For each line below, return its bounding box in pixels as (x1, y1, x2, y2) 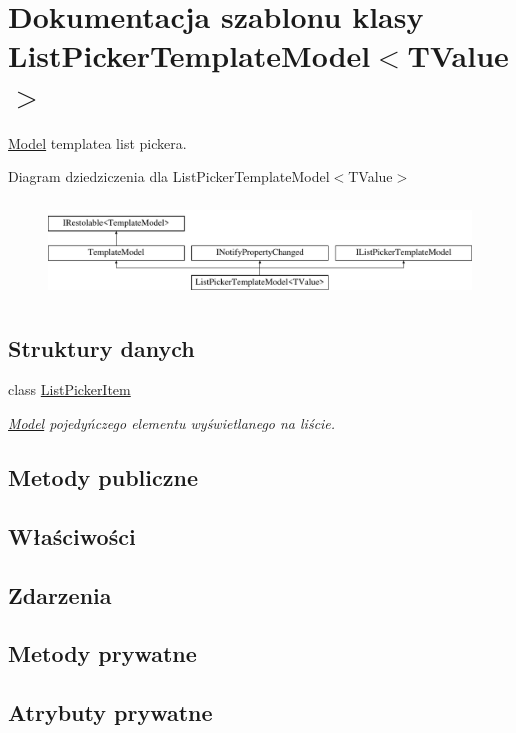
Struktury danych (8, 332, 195, 363)
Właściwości (8, 520, 136, 551)
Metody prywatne (8, 638, 197, 669)
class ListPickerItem (8, 379, 131, 400)
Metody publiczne (8, 461, 198, 492)
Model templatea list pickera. (8, 132, 187, 153)
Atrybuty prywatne (8, 697, 213, 728)
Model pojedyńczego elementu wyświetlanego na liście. (8, 412, 336, 433)
